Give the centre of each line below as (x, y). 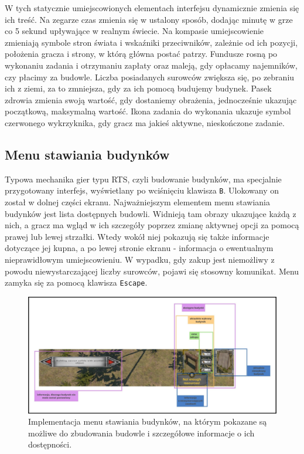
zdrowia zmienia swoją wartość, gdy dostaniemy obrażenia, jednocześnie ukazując (151, 99)
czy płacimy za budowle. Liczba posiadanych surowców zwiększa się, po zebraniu (150, 77)
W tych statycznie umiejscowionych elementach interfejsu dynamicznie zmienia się (152, 8)
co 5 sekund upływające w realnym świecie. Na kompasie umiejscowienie (134, 31)
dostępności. (50, 444)
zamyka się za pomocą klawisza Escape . (76, 282)
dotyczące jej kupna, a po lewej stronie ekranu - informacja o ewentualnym (139, 248)
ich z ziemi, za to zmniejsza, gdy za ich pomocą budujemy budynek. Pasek (138, 88)
